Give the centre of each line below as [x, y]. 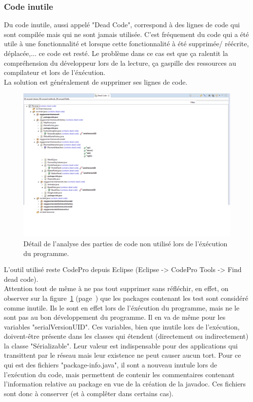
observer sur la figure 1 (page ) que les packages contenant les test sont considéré [126, 298]
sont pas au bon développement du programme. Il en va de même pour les [115, 317]
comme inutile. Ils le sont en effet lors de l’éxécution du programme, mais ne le [122, 307]
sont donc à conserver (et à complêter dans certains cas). [89, 393]
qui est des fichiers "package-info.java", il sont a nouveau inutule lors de [111, 365]
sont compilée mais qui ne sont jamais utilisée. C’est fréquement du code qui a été [126, 34]
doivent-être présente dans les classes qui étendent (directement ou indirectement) [126, 336]
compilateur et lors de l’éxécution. [55, 72]
